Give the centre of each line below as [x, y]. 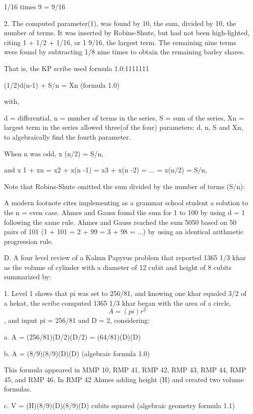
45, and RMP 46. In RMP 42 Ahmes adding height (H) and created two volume [124, 379]
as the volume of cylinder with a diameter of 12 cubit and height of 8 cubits [118, 267]
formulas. [18, 389]
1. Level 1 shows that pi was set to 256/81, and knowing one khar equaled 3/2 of [125, 293]
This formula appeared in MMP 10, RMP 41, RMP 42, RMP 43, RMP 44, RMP [125, 370]
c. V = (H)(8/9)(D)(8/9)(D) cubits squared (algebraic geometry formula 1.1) [120, 405]
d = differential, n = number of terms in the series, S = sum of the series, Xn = [124, 117]
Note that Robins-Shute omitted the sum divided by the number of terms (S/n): [125, 186]
